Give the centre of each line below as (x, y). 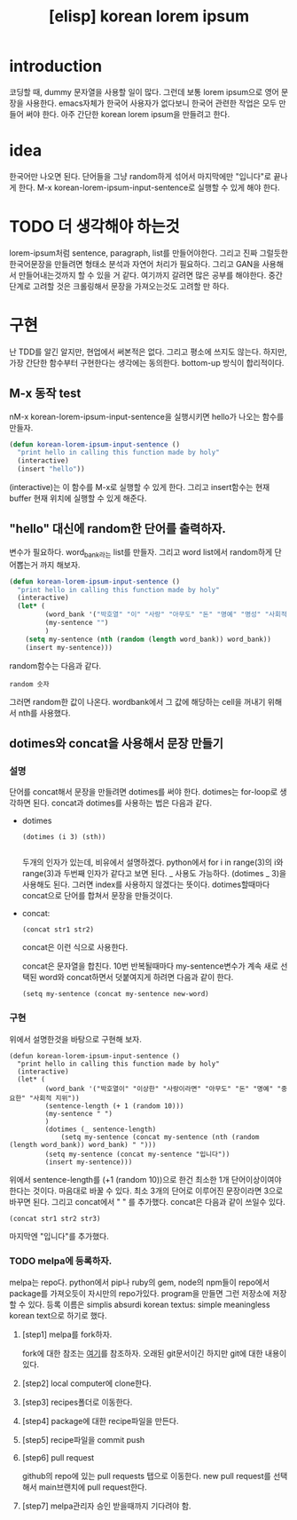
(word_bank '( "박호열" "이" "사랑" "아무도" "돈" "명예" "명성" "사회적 (166, 614)
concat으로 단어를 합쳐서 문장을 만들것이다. (97, 896)
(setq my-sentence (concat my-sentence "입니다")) (137, 1154)
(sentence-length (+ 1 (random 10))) (114, 1106)
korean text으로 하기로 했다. (59, 1315)
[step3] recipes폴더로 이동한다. (77, 1402)
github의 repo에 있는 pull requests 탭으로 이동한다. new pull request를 (147, 1476)
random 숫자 (29, 684)
